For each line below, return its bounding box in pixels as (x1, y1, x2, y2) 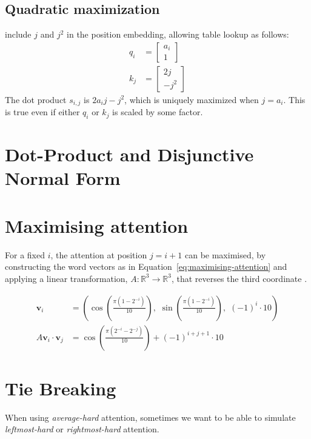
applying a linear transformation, (5, 272, 128, 284)
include (5, 28, 32, 41)
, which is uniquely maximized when (124, 93, 259, 106)
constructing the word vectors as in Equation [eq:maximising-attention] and (5, 260, 287, 273)
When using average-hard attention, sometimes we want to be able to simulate (5, 411, 296, 423)
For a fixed (5, 248, 45, 261)
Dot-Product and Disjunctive (5, 142, 254, 167)
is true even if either (5, 106, 80, 118)
